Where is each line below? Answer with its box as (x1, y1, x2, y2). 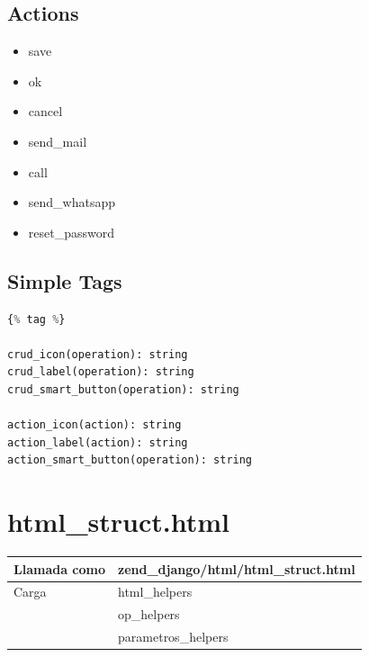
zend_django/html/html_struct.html (118, 559, 355, 578)
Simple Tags (7, 266, 122, 294)
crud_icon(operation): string (7, 347, 188, 361)
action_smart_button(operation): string (7, 454, 253, 467)
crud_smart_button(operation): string (7, 382, 239, 396)
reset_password (28, 222, 114, 241)
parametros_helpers (118, 627, 229, 646)
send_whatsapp (28, 193, 116, 211)
